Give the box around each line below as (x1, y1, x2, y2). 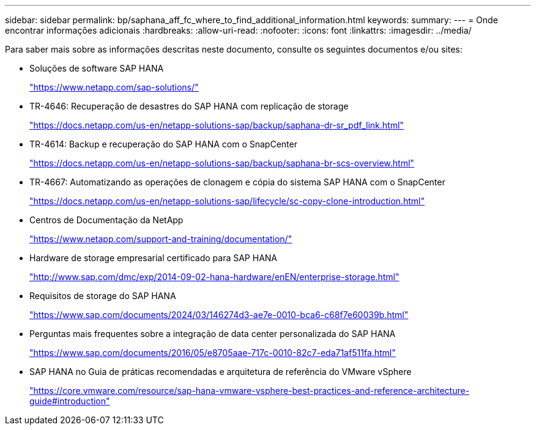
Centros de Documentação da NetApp (29, 215, 184, 225)
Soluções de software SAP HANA (29, 63, 164, 73)
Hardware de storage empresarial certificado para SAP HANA (29, 253, 278, 263)
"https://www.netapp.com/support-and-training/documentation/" (29, 234, 292, 244)
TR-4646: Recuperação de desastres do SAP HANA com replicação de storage (29, 101, 349, 111)
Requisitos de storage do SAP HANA (29, 291, 176, 301)
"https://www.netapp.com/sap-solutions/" (29, 82, 199, 92)
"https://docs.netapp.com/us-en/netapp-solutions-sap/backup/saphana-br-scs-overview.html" (29, 158, 414, 168)
